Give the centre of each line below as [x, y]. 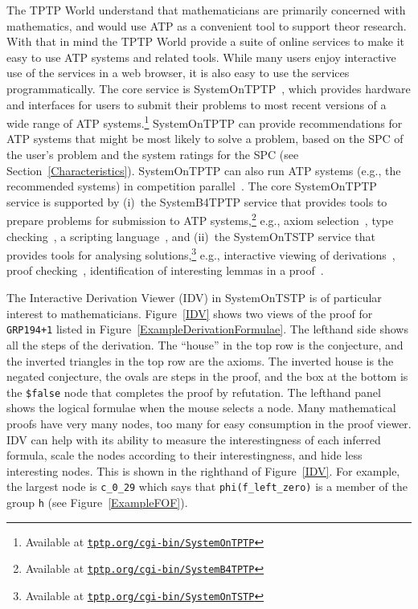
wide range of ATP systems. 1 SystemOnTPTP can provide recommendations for [205, 122]
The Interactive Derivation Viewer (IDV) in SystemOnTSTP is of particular [194, 298]
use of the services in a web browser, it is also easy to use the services [178, 73]
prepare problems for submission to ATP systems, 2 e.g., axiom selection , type [200, 219]
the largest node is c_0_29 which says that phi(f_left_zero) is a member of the [207, 486]
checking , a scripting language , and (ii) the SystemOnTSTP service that [191, 236]
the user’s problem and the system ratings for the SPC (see [153, 154]
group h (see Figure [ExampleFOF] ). [97, 502]
